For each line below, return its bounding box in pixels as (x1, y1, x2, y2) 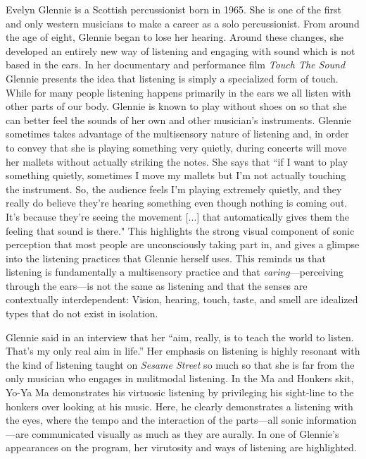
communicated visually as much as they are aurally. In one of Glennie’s (32, 426, 339, 441)
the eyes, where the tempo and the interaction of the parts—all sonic (6, 412, 303, 427)
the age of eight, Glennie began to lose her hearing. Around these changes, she (6, 30, 344, 44)
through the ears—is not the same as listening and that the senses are (6, 278, 308, 293)
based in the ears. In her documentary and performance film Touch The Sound (6, 57, 346, 72)
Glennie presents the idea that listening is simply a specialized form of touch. (6, 71, 339, 85)
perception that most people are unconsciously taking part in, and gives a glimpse (6, 237, 360, 252)
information (305, 412, 357, 427)
